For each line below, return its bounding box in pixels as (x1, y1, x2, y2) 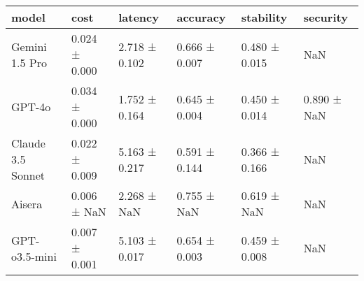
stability (241, 9, 288, 25)
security (303, 9, 348, 25)
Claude (11, 135, 45, 151)
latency (118, 9, 159, 25)
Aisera (11, 195, 43, 212)
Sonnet (11, 167, 45, 183)
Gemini (11, 38, 47, 55)
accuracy (176, 9, 226, 25)
